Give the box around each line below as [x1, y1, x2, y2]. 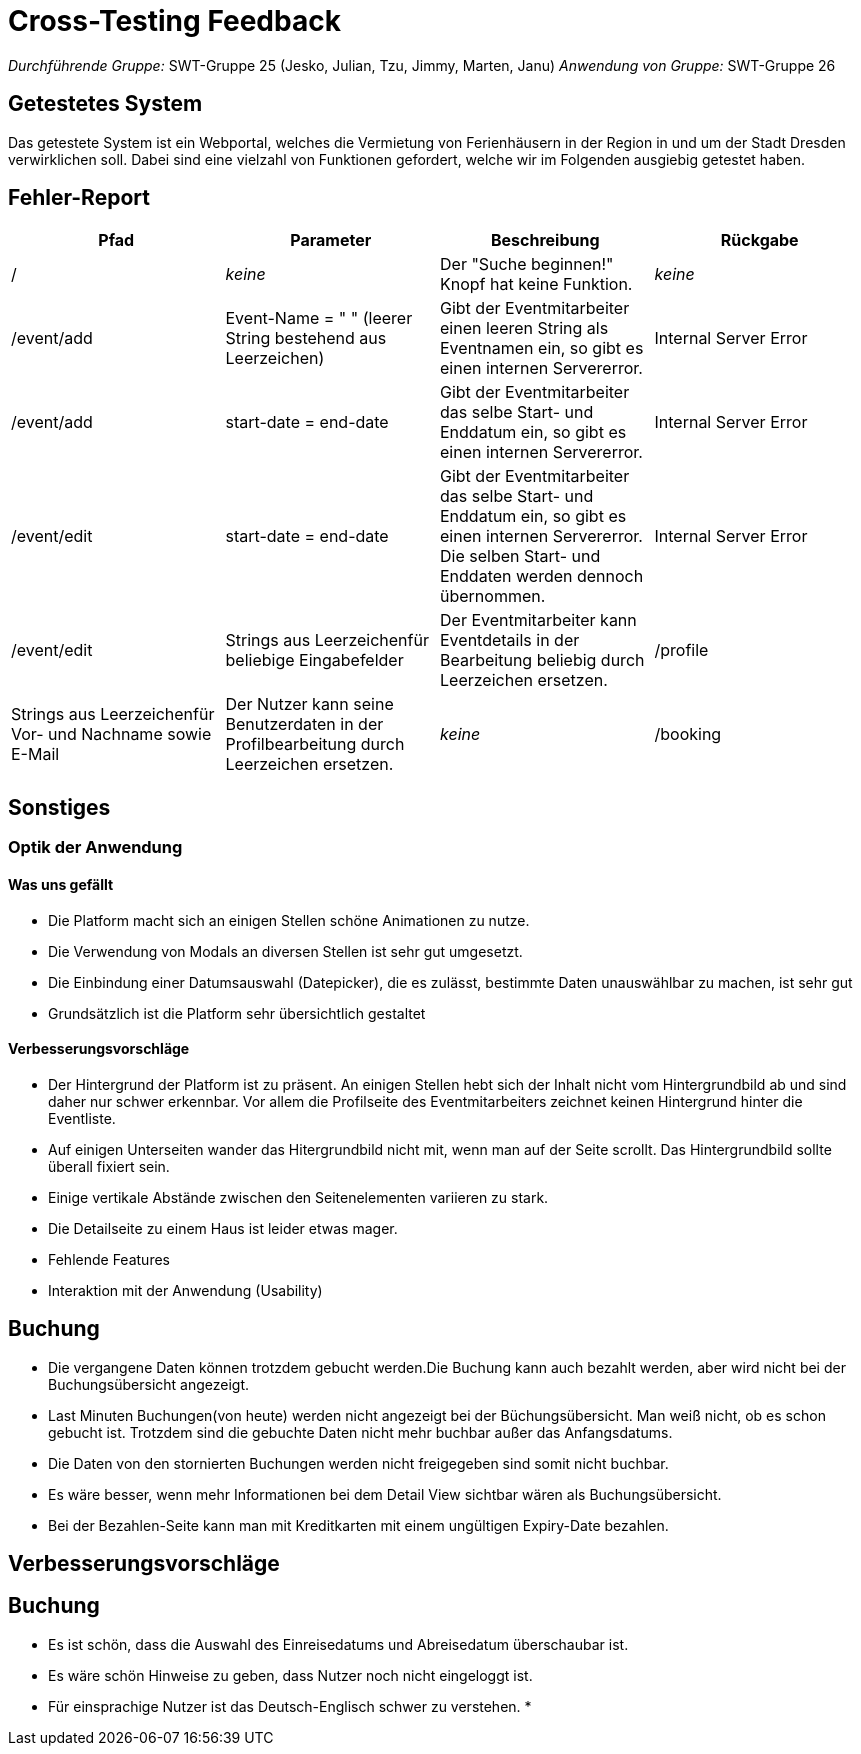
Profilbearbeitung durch [225, 734, 405, 755]
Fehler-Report [8, 185, 150, 211]
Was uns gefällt [8, 875, 114, 893]
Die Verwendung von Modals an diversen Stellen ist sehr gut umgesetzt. [48, 942, 523, 960]
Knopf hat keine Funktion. [440, 274, 633, 295]
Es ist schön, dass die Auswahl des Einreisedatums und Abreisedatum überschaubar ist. [48, 1635, 629, 1653]
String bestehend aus [225, 328, 387, 349]
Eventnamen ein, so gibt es [440, 338, 644, 359]
